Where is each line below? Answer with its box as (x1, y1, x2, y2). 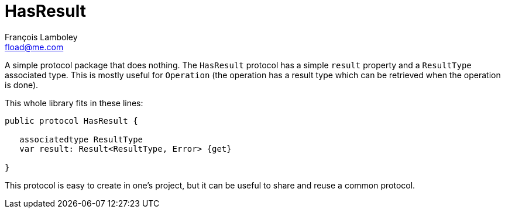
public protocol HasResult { (5, 116, 138, 125)
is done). (5, 79, 39, 90)
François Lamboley (5, 32, 78, 42)
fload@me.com (5, 41, 64, 52)
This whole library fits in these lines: (5, 97, 143, 108)
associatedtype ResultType (19, 134, 143, 144)
